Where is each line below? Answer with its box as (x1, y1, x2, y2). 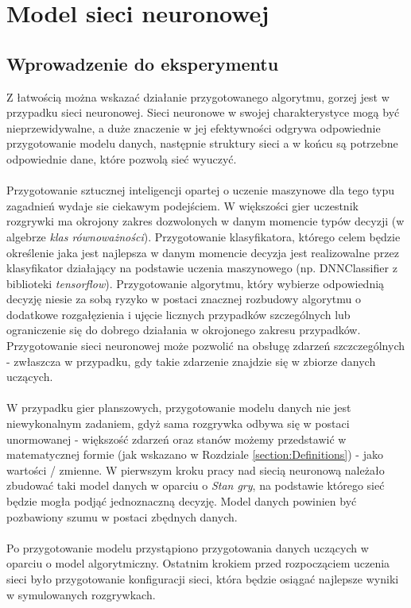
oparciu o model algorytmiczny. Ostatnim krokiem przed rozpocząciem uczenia (6, 555, 390, 571)
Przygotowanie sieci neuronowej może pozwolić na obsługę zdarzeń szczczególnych (6, 337, 405, 354)
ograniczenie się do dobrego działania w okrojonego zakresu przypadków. (6, 321, 361, 338)
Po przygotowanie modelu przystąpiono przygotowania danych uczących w (6, 539, 369, 556)
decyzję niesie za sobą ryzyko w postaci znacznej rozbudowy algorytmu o (6, 291, 361, 307)
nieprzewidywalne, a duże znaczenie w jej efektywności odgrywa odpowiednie (6, 119, 381, 136)
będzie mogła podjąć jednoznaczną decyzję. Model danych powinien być (6, 493, 357, 510)
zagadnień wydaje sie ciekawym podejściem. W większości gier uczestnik (6, 197, 359, 214)
